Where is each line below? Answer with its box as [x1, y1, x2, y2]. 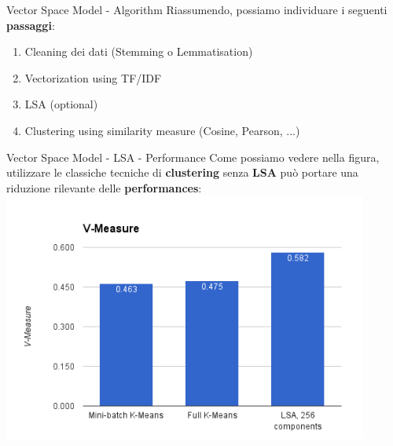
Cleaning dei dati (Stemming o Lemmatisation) [24, 43, 253, 60]
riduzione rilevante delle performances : [6, 179, 202, 196]
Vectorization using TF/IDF [24, 69, 162, 86]
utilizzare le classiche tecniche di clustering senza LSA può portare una [6, 164, 358, 181]
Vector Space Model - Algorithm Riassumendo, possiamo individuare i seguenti [6, 2, 387, 17]
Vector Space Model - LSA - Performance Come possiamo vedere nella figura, [6, 148, 380, 165]
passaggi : [6, 16, 55, 33]
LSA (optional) [24, 96, 98, 112]
